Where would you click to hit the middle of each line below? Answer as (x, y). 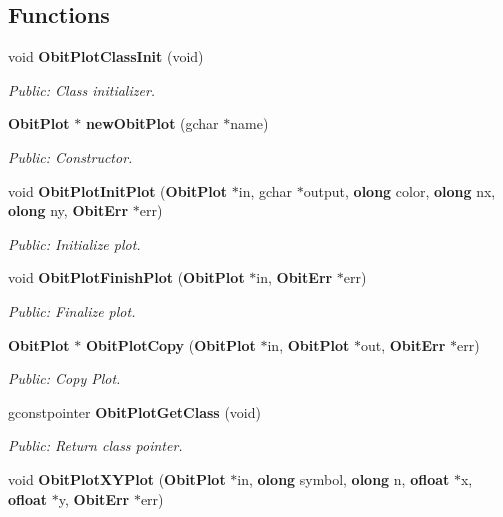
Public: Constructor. (70, 156)
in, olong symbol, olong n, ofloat (343, 478)
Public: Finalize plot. (72, 310)
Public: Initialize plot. (74, 243)
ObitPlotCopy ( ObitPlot (170, 344)
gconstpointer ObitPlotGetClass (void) (134, 411)
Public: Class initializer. (82, 89)
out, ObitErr (403, 344)
